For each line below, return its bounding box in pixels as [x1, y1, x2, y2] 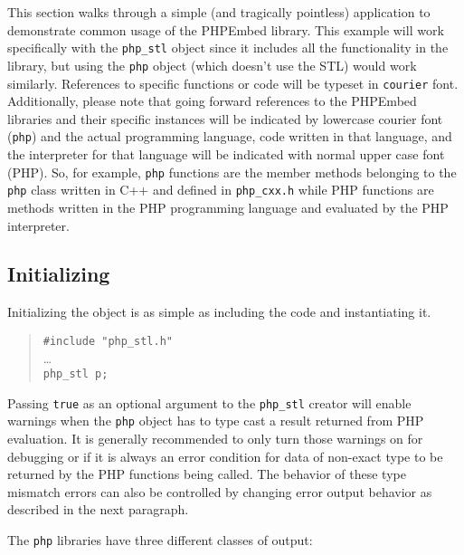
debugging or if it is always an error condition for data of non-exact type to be [7, 446, 443, 465]
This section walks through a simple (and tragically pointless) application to [7, 3, 431, 21]
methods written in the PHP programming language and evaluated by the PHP [7, 197, 449, 216]
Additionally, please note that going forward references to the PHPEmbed [7, 91, 417, 110]
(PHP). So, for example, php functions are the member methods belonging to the [7, 162, 457, 181]
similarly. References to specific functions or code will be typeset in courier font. [7, 73, 459, 92]
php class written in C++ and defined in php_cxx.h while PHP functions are [7, 180, 434, 199]
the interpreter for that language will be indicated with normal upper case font [7, 145, 445, 163]
